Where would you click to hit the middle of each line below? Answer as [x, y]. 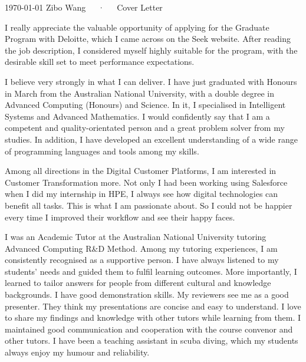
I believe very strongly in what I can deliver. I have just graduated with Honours [151, 81]
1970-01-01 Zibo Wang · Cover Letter [84, 7]
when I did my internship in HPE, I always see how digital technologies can [142, 194]
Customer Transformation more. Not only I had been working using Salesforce [146, 182]
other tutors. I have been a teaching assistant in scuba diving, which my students [152, 340]
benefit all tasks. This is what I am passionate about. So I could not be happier [149, 205]
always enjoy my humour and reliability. [77, 352]
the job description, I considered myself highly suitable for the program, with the [151, 50]
